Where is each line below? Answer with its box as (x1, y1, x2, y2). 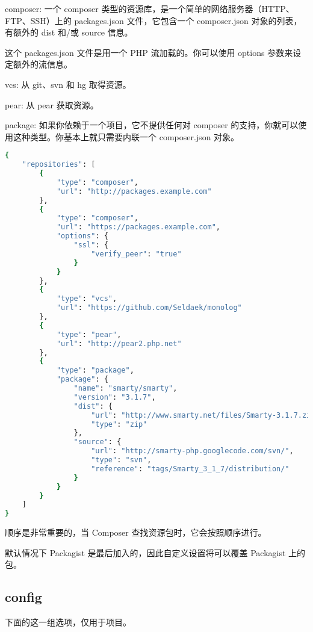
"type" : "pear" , (56, 330, 122, 339)
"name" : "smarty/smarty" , (73, 384, 178, 393)
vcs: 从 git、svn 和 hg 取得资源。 (5, 78, 131, 90)
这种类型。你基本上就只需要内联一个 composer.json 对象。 (13, 130, 240, 143)
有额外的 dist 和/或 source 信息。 (5, 26, 133, 39)
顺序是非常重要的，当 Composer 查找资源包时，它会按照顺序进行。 (5, 526, 267, 539)
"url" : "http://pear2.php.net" (56, 339, 182, 348)
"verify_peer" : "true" (91, 249, 182, 258)
